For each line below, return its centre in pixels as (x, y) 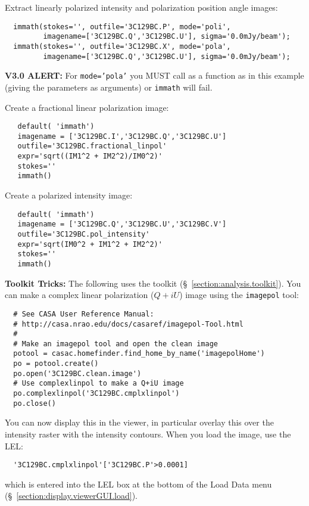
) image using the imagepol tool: (239, 295)
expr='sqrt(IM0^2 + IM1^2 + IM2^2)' (90, 244)
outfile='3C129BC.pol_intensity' (84, 234)
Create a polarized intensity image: (69, 195)
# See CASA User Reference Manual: (84, 314)
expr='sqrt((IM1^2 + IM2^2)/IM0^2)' (90, 156)
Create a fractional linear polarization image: (87, 107)
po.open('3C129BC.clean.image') (77, 373)
